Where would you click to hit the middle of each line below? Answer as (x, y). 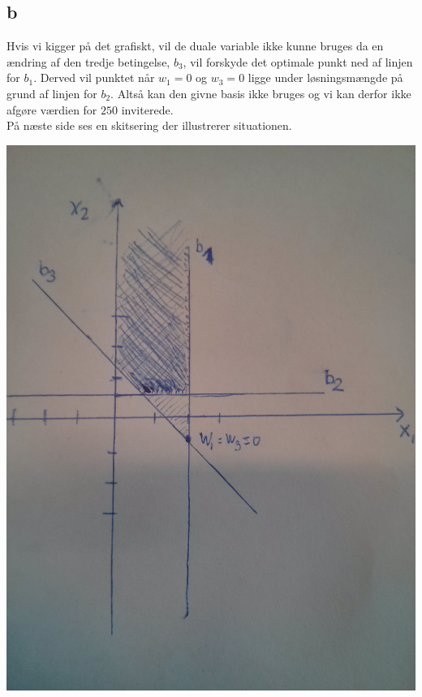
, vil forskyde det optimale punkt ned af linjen (298, 61)
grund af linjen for (52, 93)
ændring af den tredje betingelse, (88, 61)
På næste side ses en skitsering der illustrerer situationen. (149, 125)
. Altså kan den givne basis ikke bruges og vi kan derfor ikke (261, 93)
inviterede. (147, 109)
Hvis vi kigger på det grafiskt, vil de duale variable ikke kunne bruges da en (195, 46)
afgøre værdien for (52, 109)
